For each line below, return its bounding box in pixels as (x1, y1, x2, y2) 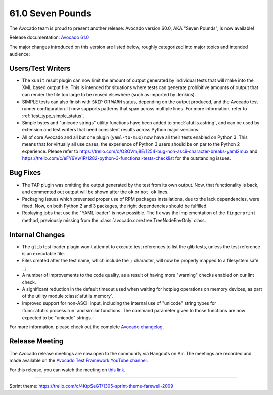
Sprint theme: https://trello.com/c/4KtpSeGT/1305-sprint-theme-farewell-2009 (9, 383, 174, 389)
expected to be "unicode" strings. (22, 314, 93, 321)
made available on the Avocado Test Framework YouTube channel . (9, 357, 148, 364)
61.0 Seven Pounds (9, 8, 92, 19)
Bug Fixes (9, 168, 41, 177)
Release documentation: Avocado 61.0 (9, 34, 89, 40)
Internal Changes (9, 230, 65, 239)
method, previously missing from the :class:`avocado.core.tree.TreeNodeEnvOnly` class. (22, 217, 206, 223)
